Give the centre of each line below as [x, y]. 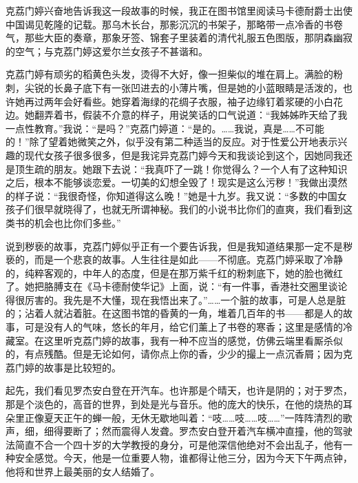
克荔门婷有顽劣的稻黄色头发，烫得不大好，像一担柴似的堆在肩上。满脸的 [169, 74]
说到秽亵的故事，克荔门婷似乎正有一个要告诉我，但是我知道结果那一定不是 [174, 246]
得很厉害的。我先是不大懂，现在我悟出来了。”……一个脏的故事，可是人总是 [171, 299]
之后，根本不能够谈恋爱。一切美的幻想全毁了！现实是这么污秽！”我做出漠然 [177, 182]
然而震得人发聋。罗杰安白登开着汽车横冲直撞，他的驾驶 [227, 431]
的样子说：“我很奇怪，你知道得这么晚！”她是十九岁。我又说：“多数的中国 [171, 195]
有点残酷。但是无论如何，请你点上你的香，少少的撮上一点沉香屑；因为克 [188, 354]
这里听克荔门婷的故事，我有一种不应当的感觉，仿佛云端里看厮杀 [188, 340]
